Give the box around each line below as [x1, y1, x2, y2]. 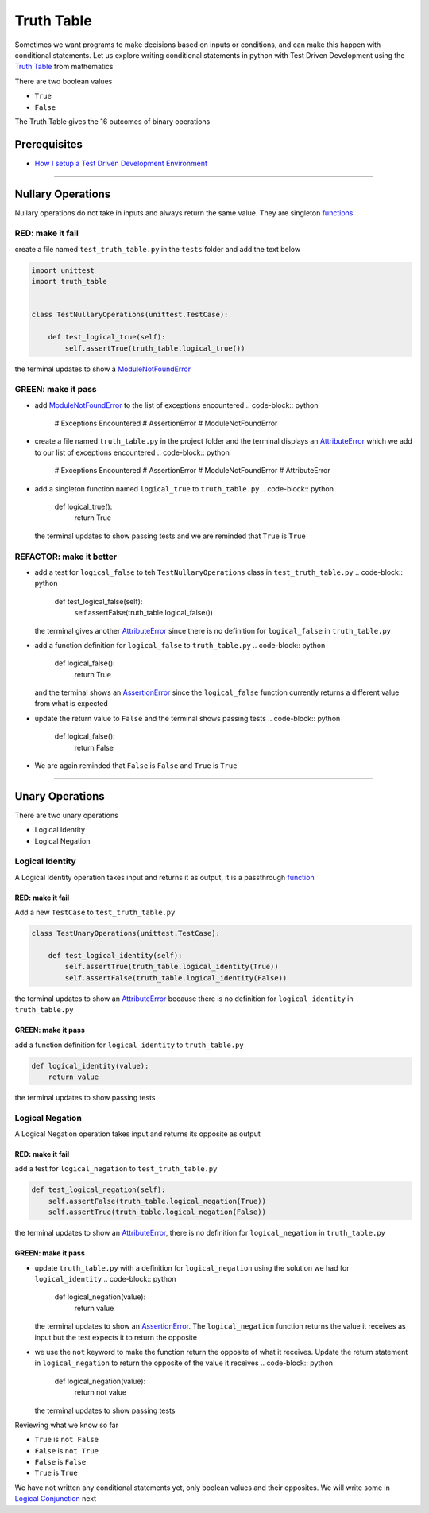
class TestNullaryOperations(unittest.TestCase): [31, 310, 229, 320]
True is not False [34, 1435, 99, 1445]
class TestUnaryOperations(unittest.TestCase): [31, 929, 220, 938]
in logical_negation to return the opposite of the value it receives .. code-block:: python [34, 1358, 334, 1368]
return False [74, 743, 114, 752]
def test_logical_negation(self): [31, 1185, 166, 1194]
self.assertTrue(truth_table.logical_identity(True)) [64, 962, 279, 972]
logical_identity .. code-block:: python [34, 1274, 176, 1283]
